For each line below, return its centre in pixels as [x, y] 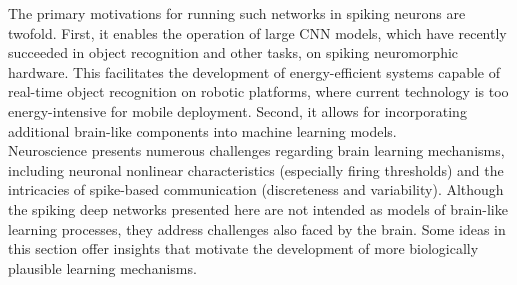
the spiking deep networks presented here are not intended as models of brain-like [258, 208]
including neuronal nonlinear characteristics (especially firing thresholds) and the [256, 169]
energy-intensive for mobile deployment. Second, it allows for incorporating [237, 110]
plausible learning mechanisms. [102, 267]
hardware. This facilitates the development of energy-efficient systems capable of [254, 71]
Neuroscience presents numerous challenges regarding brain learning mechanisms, [256, 150]
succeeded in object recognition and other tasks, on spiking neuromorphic [233, 52]
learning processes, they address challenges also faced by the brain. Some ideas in [257, 228]
